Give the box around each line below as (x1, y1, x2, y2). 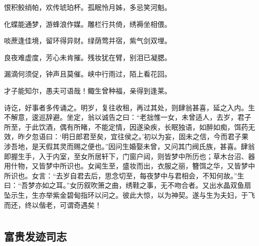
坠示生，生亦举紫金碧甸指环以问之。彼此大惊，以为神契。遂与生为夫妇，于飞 (4, 189, 255, 200)
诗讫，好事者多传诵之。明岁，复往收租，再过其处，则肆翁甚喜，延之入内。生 (4, 102, 255, 112)
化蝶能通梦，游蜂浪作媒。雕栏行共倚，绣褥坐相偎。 (4, 18, 171, 29)
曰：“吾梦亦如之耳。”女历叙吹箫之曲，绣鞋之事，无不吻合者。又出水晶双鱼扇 (4, 180, 252, 190)
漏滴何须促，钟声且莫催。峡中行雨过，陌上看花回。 (4, 69, 171, 79)
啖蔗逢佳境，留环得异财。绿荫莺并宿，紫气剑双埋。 (4, 35, 171, 46)
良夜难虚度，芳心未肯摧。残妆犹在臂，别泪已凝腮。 (4, 52, 171, 62)
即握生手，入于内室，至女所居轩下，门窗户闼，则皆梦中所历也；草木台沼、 (4, 151, 248, 161)
